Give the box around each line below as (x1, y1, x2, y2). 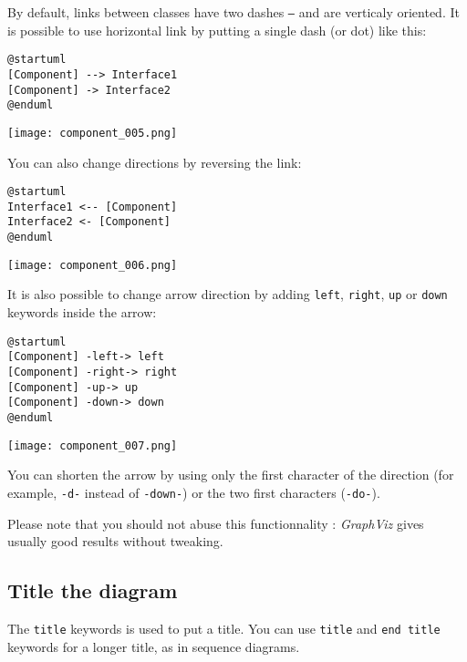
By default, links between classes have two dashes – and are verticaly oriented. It (7, 3, 460, 21)
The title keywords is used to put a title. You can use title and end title (7, 618, 441, 637)
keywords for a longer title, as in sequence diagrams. (7, 636, 300, 656)
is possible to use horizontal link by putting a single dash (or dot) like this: (7, 20, 427, 39)
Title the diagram (7, 576, 178, 605)
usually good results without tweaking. (7, 532, 223, 551)
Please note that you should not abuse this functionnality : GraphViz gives (7, 513, 424, 533)
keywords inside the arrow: (7, 303, 157, 322)
